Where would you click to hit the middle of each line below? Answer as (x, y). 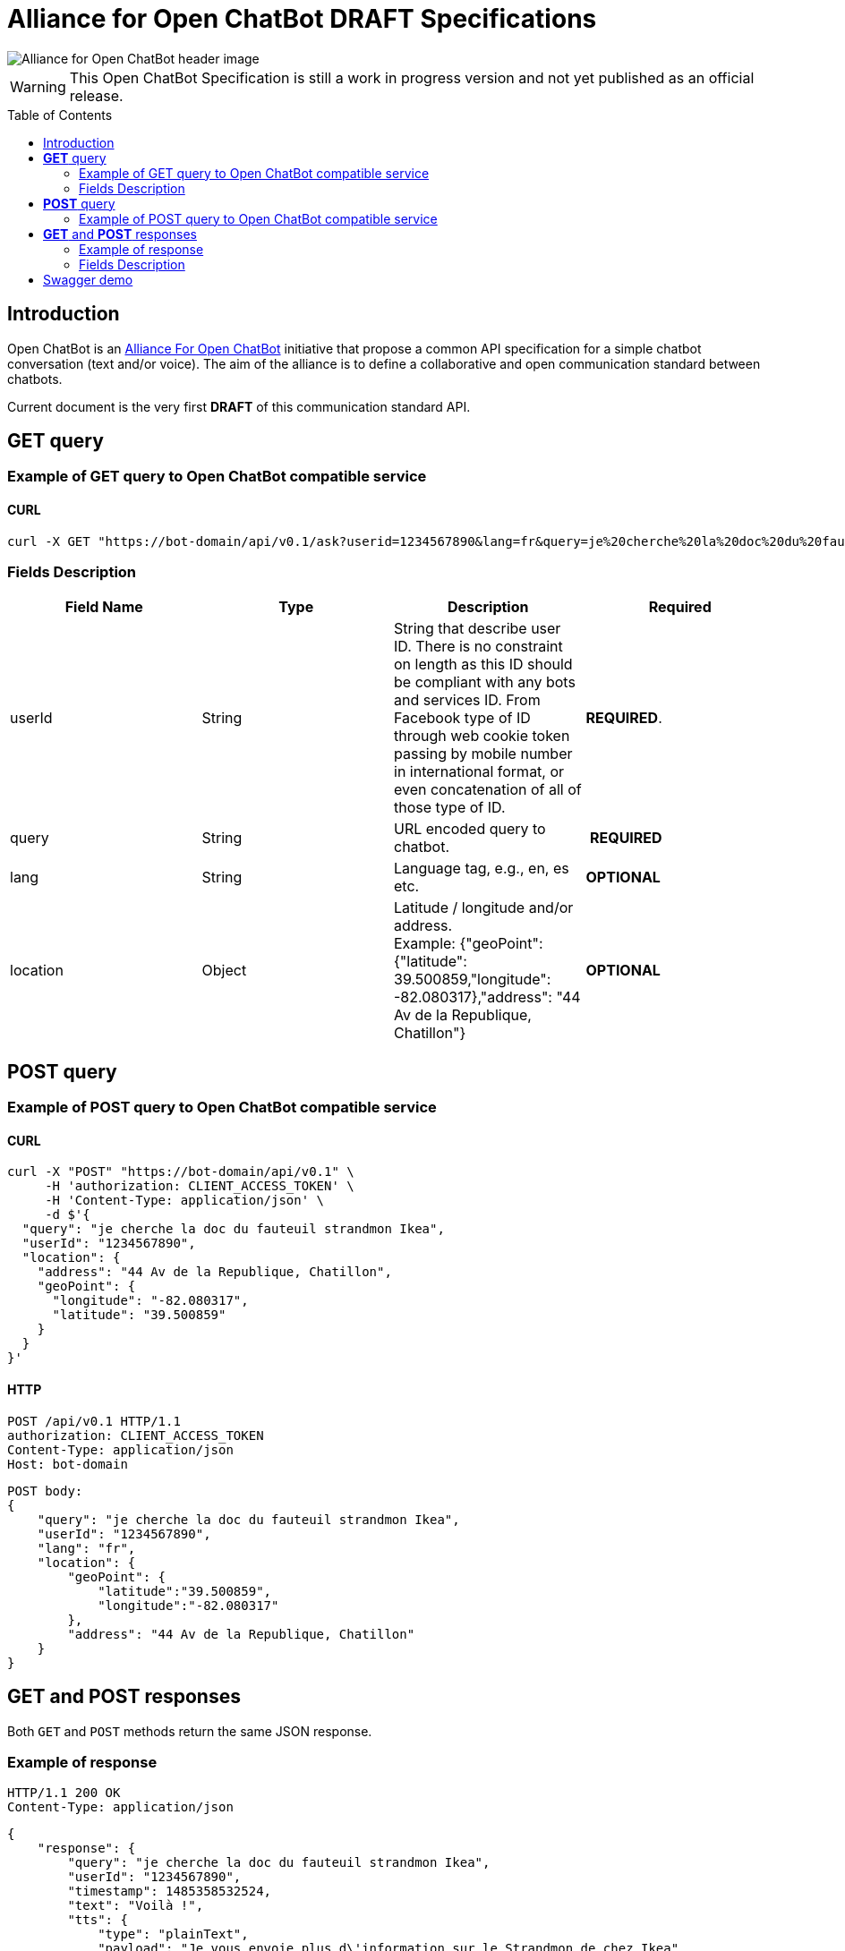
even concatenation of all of (488, 790)
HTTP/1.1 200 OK (64, 1793)
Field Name (104, 607)
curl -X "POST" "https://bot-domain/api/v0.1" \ (181, 1172)
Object (224, 971)
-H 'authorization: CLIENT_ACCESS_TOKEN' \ (200, 1186)
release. (96, 95)
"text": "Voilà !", (136, 1906)
